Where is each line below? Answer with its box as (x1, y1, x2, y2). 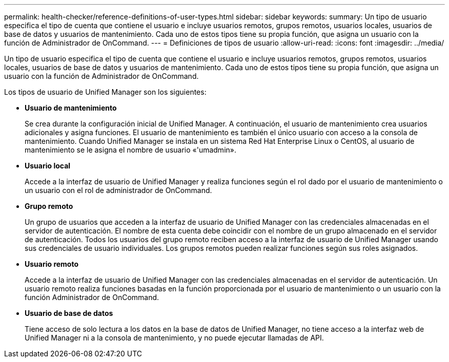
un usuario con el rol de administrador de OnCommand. (25, 186, 212, 195)
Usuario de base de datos (25, 309, 113, 317)
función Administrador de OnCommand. (25, 293, 159, 302)
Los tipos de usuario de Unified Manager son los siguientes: (4, 88, 207, 96)
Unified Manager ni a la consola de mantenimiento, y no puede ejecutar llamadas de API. (25, 333, 324, 342)
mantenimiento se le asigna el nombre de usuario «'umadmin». (25, 145, 236, 154)
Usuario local (25, 161, 71, 170)
